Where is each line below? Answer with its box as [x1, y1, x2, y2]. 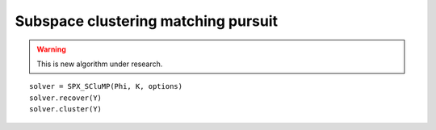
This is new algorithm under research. [36, 59, 163, 69]
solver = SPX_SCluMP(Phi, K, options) [29, 82, 183, 91]
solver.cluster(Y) [29, 105, 103, 114]
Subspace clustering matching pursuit [15, 12, 279, 30]
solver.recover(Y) [29, 93, 103, 103]
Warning [36, 44, 66, 54]
